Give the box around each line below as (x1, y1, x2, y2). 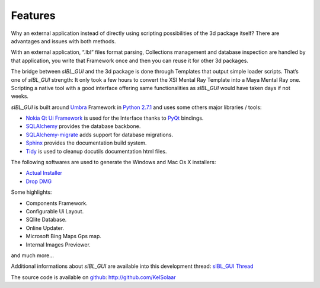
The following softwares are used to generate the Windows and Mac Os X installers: (11, 159, 216, 166)
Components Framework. (25, 199, 88, 207)
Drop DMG (25, 178, 52, 185)
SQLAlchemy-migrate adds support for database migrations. (25, 131, 174, 138)
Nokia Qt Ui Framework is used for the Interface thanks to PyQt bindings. (25, 114, 204, 121)
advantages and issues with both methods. (11, 37, 116, 44)
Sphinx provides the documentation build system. (25, 139, 147, 146)
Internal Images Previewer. (25, 241, 91, 248)
